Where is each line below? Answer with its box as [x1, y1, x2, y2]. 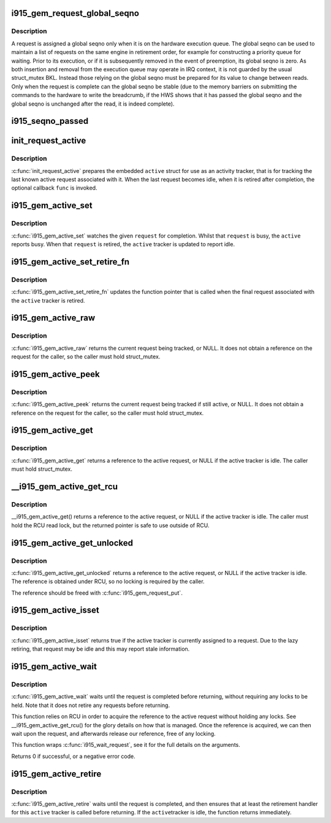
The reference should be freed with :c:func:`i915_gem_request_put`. [11, 589, 183, 597]
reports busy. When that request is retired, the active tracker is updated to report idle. [11, 241, 235, 248]
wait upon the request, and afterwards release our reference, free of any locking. [11, 730, 216, 737]
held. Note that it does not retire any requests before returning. [11, 701, 170, 709]
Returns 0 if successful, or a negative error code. [11, 752, 136, 760]
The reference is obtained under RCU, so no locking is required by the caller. [11, 578, 205, 585]
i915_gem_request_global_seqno [11, 8, 139, 18]
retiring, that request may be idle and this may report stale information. [11, 645, 190, 653]
